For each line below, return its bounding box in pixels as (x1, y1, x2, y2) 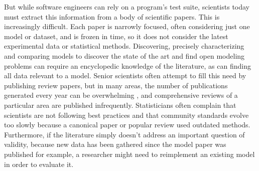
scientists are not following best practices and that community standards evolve (4, 109, 249, 120)
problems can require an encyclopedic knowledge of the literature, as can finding (4, 60, 251, 71)
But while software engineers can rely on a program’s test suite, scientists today (4, 2, 250, 12)
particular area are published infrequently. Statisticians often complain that (4, 99, 236, 110)
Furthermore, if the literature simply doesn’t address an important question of (4, 129, 245, 139)
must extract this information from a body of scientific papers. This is (4, 11, 220, 22)
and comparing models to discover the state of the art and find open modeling (4, 50, 245, 61)
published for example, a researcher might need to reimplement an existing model (4, 148, 255, 159)
